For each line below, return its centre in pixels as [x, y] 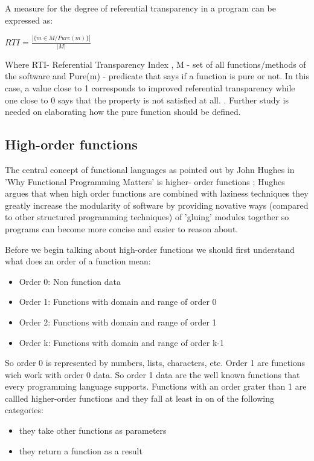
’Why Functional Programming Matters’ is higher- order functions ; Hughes [145, 181]
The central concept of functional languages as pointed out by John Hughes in [150, 169]
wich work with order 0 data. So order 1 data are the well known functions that [152, 374]
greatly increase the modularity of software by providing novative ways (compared [157, 205]
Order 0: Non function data [70, 281]
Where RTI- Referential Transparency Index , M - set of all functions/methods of [155, 64]
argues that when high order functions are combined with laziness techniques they [157, 193]
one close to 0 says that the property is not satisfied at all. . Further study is [147, 100]
